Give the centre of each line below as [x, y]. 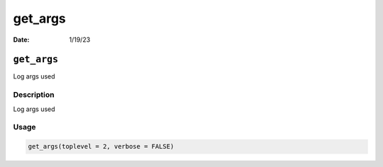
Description [34, 95]
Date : [21, 40]
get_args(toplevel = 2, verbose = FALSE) [101, 146]
